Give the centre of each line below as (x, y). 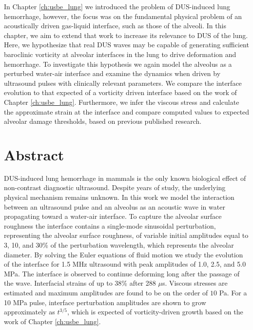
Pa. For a (233, 292)
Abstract (34, 154)
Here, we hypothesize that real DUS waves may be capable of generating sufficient (126, 45)
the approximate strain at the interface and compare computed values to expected (127, 111)
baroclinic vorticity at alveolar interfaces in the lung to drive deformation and (120, 54)
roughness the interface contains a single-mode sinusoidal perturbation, (110, 225)
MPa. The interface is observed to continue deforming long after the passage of (122, 273)
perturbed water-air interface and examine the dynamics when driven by (112, 73)
